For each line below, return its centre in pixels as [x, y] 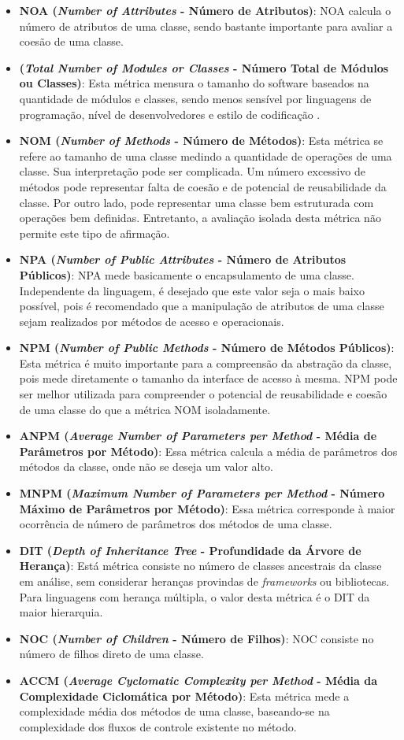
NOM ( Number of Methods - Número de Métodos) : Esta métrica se [201, 141]
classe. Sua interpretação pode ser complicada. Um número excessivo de [192, 171]
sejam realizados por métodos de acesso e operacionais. [152, 321]
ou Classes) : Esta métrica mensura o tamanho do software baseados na [194, 83]
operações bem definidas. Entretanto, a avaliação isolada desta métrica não [200, 218]
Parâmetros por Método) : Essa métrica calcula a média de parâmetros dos [208, 451]
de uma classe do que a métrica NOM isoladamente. [145, 409]
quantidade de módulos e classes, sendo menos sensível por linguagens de [195, 98]
